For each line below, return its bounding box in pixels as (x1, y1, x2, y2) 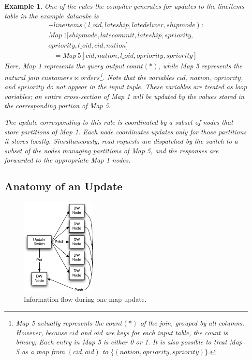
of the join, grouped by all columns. (140, 318, 245, 328)
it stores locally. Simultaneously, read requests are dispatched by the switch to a (4, 136, 238, 146)
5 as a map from (15, 346, 65, 356)
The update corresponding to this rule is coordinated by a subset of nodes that (4, 116, 233, 127)
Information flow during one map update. (24, 294, 147, 304)
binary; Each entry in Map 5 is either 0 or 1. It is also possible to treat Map (15, 337, 242, 347)
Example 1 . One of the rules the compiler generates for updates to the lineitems (4, 1, 244, 11)
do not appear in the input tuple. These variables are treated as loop (46, 82, 247, 92)
